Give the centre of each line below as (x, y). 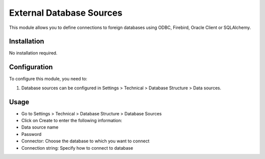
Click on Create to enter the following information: (72, 121)
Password (31, 134)
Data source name (40, 127)
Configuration (31, 67)
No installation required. (33, 53)
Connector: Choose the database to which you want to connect (85, 141)
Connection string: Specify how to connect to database (77, 148)
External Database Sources (66, 13)
